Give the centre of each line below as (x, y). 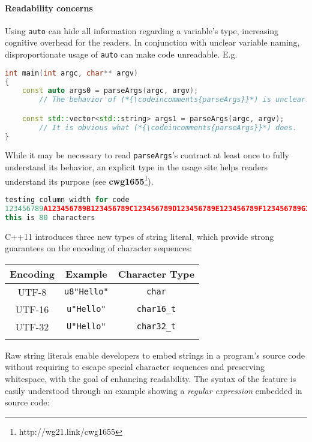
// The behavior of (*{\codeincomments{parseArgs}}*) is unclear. (175, 100)
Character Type (156, 273)
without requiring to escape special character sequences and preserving (135, 367)
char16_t (156, 309)
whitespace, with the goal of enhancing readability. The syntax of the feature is (151, 378)
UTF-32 (32, 326)
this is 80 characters (50, 217)
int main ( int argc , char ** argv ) (72, 73)
